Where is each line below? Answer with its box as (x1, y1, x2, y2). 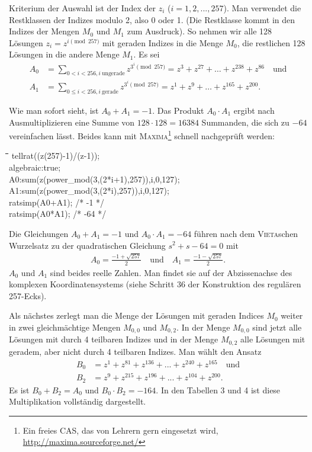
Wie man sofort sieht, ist (9, 104, 99, 116)
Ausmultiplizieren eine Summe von (9, 116, 135, 128)
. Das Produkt (152, 104, 204, 116)
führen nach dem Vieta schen (194, 227, 298, 239)
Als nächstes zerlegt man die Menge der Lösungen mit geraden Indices (9, 309, 264, 322)
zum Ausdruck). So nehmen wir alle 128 (127, 25, 272, 37)
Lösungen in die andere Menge (9, 48, 120, 60)
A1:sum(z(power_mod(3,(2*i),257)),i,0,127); (9, 184, 169, 197)
